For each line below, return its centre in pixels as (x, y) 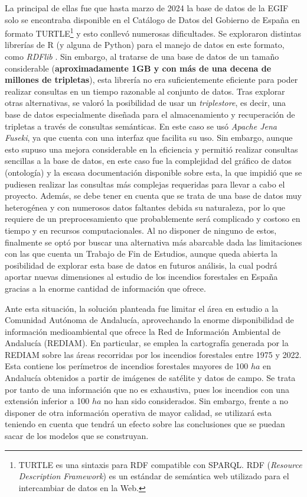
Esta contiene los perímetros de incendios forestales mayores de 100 (127, 366)
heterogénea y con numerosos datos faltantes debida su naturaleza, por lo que (145, 207)
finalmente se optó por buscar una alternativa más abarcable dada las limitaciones (153, 242)
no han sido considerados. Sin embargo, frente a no (196, 401)
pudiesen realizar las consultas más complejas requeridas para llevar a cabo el (145, 184)
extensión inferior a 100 (47, 401)
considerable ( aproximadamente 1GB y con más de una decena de (138, 68)
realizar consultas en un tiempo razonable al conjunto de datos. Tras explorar (145, 91)
